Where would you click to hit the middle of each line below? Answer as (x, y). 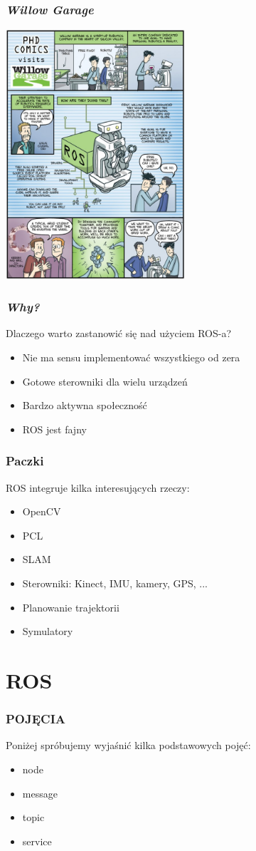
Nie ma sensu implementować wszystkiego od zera (131, 357)
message (40, 793)
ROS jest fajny (54, 429)
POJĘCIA (36, 719)
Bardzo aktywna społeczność (85, 405)
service (37, 841)
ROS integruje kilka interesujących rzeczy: (98, 487)
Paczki (25, 461)
